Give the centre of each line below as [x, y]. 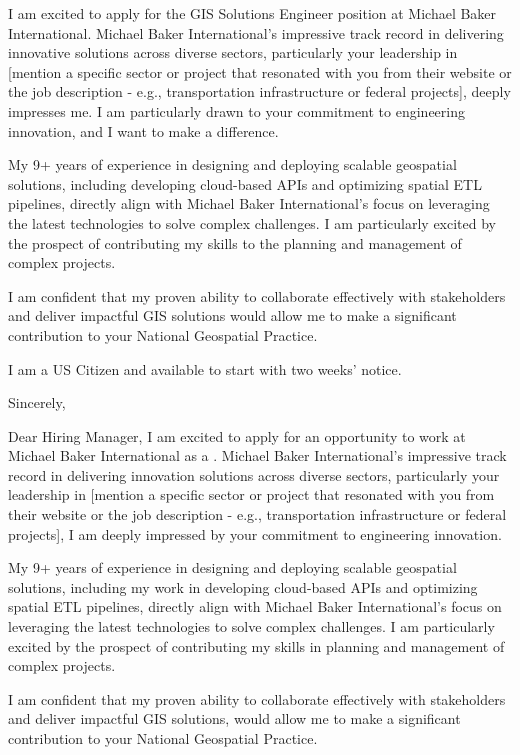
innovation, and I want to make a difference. [143, 130]
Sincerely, [37, 402]
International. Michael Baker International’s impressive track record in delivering [256, 32]
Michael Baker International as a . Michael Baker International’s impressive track [257, 455]
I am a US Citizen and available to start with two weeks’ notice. [205, 368]
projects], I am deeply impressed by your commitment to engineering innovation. [255, 533]
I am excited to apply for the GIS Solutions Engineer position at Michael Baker [252, 13]
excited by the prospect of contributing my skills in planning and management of [256, 645]
